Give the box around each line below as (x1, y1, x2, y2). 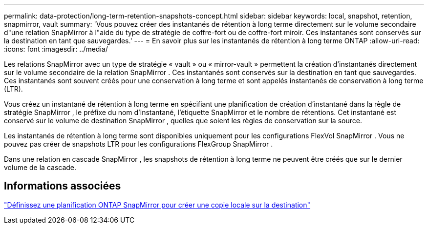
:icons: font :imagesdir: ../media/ (4, 45, 108, 53)
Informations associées (4, 180, 121, 192)
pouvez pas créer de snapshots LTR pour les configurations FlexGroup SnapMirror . (4, 140, 273, 148)
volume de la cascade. (4, 163, 77, 171)
